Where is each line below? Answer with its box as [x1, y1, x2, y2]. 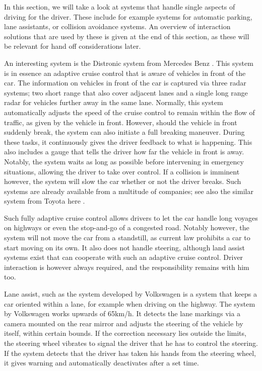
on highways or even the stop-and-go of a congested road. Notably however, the [4, 222, 249, 233]
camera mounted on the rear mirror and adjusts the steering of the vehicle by [4, 318, 243, 328]
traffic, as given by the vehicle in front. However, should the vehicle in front [4, 117, 237, 127]
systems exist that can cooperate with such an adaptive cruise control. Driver [4, 252, 243, 262]
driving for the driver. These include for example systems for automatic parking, [4, 11, 252, 22]
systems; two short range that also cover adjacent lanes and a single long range [4, 87, 248, 98]
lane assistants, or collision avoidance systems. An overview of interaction [4, 21, 231, 32]
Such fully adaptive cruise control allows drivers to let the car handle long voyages [4, 212, 258, 223]
